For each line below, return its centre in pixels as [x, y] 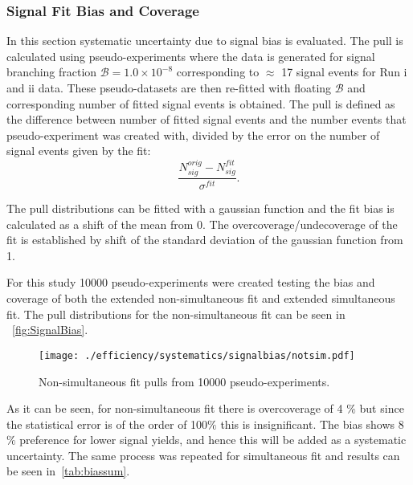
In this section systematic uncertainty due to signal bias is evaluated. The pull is [205, 41]
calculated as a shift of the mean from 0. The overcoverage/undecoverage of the [202, 224]
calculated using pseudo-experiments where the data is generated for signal [191, 56]
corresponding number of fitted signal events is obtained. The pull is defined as [201, 103]
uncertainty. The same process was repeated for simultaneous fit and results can [203, 455]
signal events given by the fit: [79, 151]
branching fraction [52, 72]
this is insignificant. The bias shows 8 [312, 424]
